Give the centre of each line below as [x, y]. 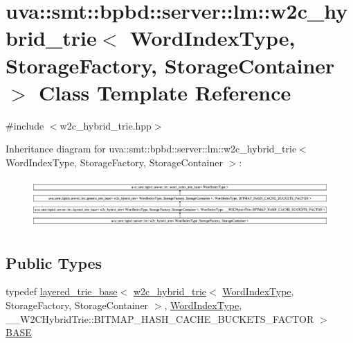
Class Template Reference [165, 92]
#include [25, 125]
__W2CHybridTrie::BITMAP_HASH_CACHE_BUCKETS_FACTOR [160, 318]
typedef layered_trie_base [62, 291]
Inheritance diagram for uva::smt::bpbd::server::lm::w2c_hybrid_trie [151, 149]
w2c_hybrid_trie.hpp [106, 125]
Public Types [54, 262]
